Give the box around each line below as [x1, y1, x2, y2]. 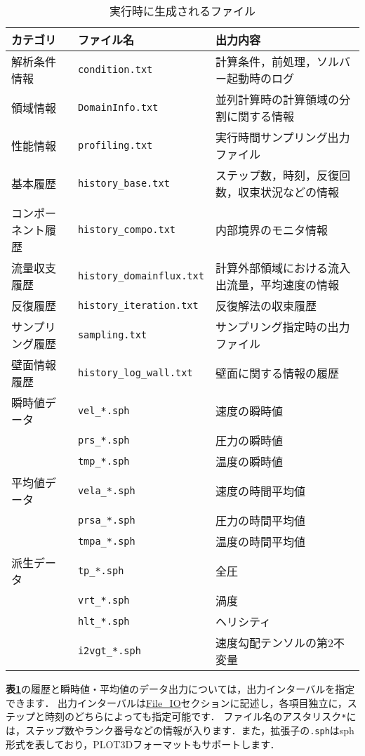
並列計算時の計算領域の [215, 91, 339, 107]
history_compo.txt [77, 224, 176, 235]
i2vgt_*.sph [77, 645, 141, 656]
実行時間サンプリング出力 [215, 129, 350, 145]
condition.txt [77, 64, 153, 75]
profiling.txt [77, 140, 153, 151]
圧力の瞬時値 [215, 432, 283, 449]
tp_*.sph [77, 565, 124, 576]
